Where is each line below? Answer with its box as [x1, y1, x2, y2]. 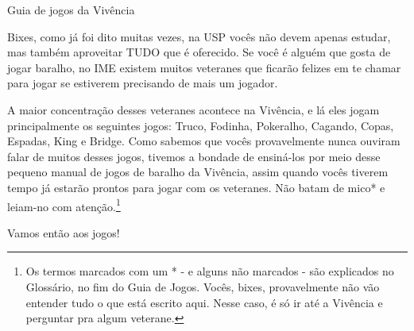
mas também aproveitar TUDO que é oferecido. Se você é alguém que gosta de [7, 44, 391, 60]
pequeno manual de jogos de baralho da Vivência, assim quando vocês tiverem [7, 164, 389, 180]
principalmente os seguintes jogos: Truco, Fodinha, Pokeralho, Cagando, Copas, [7, 117, 394, 133]
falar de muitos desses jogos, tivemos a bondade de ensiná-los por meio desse [7, 148, 381, 164]
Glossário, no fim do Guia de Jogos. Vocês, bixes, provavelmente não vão [25, 278, 380, 294]
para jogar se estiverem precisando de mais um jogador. [7, 75, 278, 91]
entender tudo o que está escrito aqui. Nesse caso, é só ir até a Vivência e [25, 294, 383, 310]
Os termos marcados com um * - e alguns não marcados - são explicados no [25, 263, 394, 279]
